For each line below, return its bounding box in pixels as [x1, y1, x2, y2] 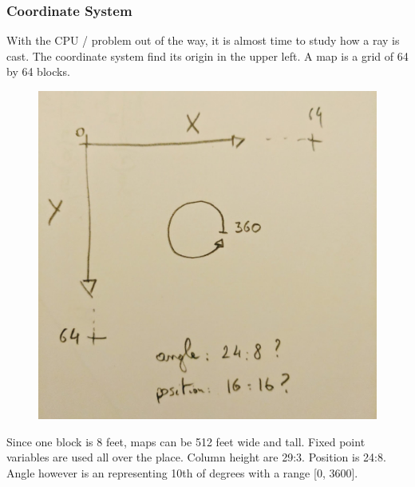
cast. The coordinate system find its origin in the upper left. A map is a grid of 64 [6, 47, 409, 64]
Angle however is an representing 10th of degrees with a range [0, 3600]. [6, 464, 358, 481]
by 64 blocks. [6, 63, 70, 80]
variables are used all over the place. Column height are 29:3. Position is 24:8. [6, 449, 386, 465]
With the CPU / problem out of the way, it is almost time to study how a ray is [6, 32, 400, 49]
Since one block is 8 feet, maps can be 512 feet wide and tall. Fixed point [6, 433, 366, 449]
